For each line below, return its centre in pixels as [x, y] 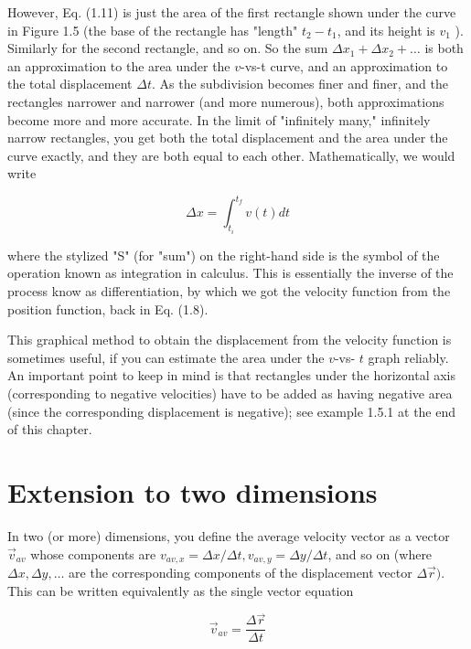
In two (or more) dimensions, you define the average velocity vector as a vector [229, 535]
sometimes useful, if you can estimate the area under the [166, 357]
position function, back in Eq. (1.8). [108, 309]
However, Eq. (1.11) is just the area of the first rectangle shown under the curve [232, 12]
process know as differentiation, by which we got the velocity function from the [229, 291]
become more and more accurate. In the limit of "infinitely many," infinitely [219, 119]
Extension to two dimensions [193, 492]
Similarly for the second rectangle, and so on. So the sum [168, 48]
